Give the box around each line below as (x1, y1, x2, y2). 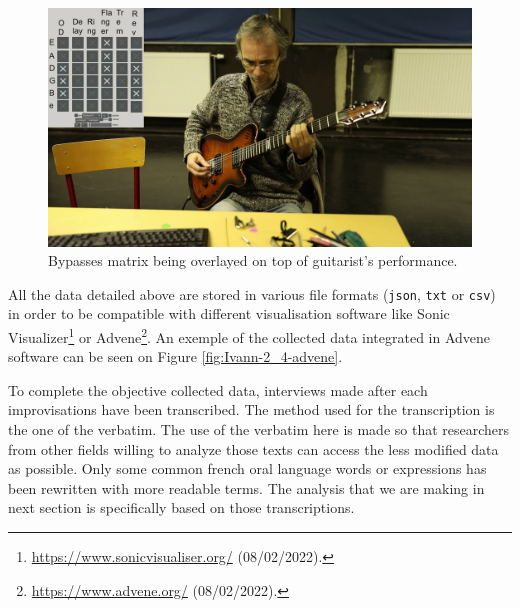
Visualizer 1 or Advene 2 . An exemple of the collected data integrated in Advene (8, 323, 491, 347)
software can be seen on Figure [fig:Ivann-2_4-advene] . (8, 346, 343, 367)
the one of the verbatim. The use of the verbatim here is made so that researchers (8, 418, 510, 439)
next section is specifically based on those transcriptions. (8, 497, 355, 518)
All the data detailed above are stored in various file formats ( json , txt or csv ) (8, 283, 496, 304)
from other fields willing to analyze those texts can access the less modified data (8, 438, 499, 459)
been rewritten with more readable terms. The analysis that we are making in (8, 477, 485, 498)
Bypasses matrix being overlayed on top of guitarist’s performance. (48, 250, 458, 271)
